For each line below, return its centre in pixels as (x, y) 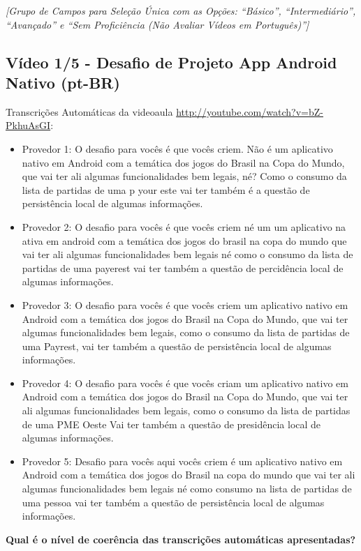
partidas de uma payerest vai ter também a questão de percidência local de (183, 267)
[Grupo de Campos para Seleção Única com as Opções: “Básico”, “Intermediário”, (181, 10)
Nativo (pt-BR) (63, 82)
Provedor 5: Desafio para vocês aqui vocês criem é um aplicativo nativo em (182, 461)
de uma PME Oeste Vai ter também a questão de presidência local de (171, 424)
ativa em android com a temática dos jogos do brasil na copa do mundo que (184, 240)
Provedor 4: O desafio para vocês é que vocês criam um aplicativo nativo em (185, 383)
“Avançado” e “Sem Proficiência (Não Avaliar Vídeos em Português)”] (157, 24)
